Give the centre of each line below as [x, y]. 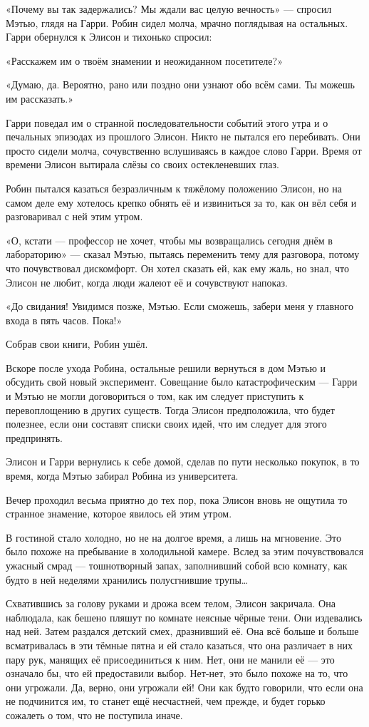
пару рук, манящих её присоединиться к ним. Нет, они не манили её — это [170, 659]
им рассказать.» [40, 98]
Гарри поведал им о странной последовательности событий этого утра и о [167, 122]
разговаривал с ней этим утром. [74, 216]
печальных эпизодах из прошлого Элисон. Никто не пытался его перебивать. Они [183, 136]
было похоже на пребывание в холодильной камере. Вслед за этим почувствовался [185, 551]
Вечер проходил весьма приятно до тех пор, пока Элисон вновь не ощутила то [177, 499]
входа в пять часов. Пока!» [64, 320]
